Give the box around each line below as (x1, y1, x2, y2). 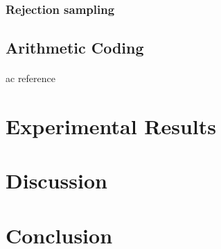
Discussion (6, 166, 107, 195)
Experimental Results (6, 112, 216, 140)
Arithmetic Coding (6, 37, 144, 58)
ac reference (6, 71, 56, 86)
